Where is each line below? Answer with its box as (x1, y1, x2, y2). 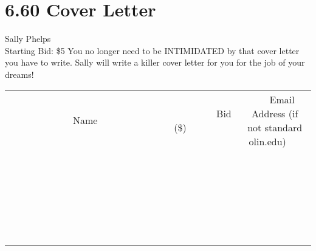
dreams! (5, 67, 34, 80)
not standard (247, 120, 303, 134)
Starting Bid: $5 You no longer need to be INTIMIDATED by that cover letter (5, 44, 300, 57)
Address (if (252, 106, 298, 120)
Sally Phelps (5, 32, 51, 45)
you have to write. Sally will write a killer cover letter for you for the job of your (5, 56, 305, 69)
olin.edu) (249, 134, 286, 148)
